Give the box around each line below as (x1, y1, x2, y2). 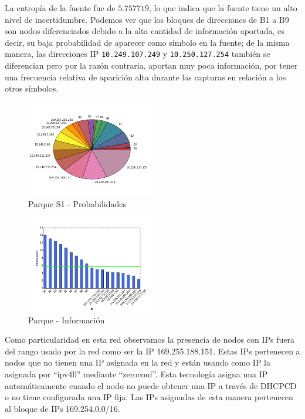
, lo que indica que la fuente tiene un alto (149, 2, 297, 13)
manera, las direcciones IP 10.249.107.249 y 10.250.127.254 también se (5, 48, 270, 60)
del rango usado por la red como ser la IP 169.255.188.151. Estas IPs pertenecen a (5, 344, 300, 357)
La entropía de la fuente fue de (5, 2, 116, 13)
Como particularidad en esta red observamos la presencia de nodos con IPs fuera (5, 333, 294, 346)
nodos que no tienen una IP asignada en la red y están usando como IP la (5, 356, 271, 369)
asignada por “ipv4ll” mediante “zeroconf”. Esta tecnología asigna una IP (5, 367, 268, 380)
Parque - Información (28, 313, 105, 326)
